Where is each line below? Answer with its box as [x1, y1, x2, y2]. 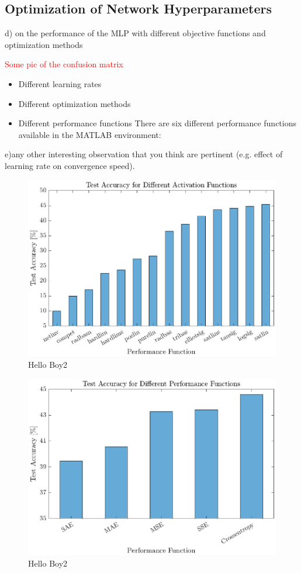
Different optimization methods [18, 97, 131, 109]
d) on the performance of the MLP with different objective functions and [5, 27, 266, 39]
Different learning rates [18, 77, 102, 89]
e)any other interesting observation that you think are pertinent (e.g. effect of [5, 148, 283, 160]
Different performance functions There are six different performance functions [18, 117, 296, 129]
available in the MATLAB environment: [18, 128, 161, 140]
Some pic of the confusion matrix [5, 58, 123, 70]
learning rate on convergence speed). [5, 159, 135, 171]
